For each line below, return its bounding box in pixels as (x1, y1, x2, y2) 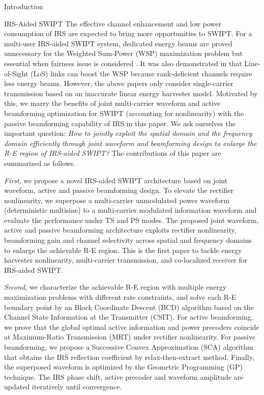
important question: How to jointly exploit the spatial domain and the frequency (4, 128, 252, 138)
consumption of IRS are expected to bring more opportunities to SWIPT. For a (4, 28, 252, 39)
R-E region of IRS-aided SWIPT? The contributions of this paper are (4, 148, 221, 158)
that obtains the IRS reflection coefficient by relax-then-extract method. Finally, (4, 351, 254, 362)
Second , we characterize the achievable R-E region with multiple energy (4, 281, 227, 292)
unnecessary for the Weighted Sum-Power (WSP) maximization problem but (4, 48, 243, 59)
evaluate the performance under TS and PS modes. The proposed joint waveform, (4, 214, 259, 225)
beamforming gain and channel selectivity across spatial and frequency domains (4, 235, 252, 245)
